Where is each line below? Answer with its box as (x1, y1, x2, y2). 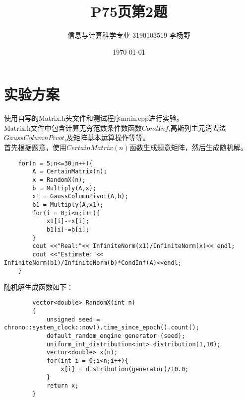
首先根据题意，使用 (4, 142, 66, 153)
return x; (46, 382, 79, 389)
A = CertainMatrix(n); (32, 168, 107, 175)
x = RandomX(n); (32, 176, 86, 183)
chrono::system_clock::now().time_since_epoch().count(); (4, 324, 199, 331)
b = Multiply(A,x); (32, 184, 97, 192)
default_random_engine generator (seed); (46, 332, 185, 340)
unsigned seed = (46, 316, 100, 323)
